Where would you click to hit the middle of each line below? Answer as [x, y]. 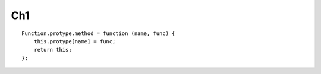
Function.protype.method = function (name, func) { [98, 33]
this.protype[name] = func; [75, 41]
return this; [53, 50]
